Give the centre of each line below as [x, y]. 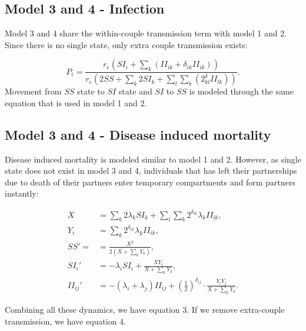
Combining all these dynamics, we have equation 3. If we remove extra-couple [145, 310]
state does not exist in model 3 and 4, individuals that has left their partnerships [151, 170]
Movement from [33, 91]
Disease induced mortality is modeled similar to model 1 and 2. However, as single [153, 159]
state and [135, 91]
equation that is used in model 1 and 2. [76, 102]
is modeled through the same [241, 91]
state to [91, 91]
